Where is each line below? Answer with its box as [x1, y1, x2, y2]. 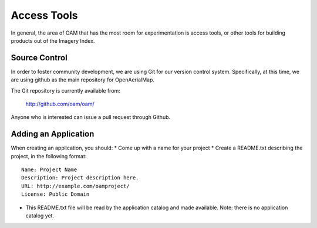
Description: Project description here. [21, 175, 139, 181]
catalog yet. [25, 212, 55, 219]
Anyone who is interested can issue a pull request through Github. [11, 114, 171, 121]
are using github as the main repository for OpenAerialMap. [11, 76, 155, 83]
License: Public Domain [21, 191, 90, 198]
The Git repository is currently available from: [11, 87, 120, 94]
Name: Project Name [21, 166, 77, 173]
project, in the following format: [11, 152, 87, 159]
